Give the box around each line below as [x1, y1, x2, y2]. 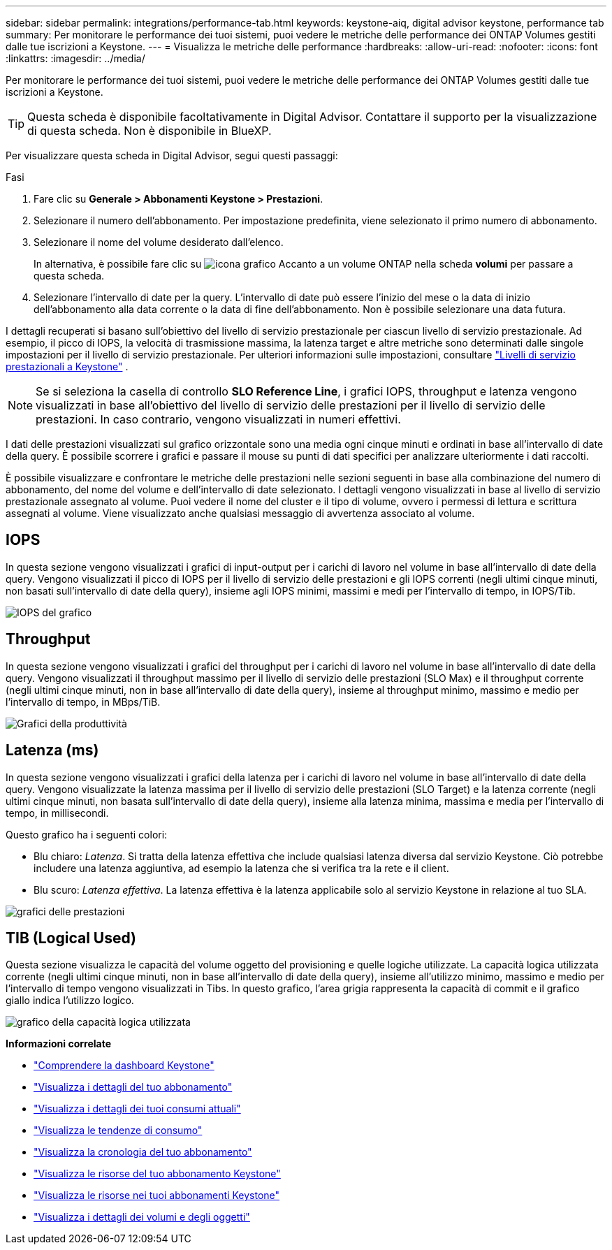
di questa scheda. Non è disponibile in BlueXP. [27, 124, 272, 138]
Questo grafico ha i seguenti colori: [6, 828, 168, 841]
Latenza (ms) [6, 741, 99, 760]
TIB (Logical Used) [6, 929, 137, 947]
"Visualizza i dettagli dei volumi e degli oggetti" [34, 1211, 250, 1223]
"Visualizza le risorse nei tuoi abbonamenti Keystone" [34, 1189, 280, 1202]
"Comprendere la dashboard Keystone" [34, 1059, 214, 1072]
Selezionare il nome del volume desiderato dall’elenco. [34, 236, 284, 248]
